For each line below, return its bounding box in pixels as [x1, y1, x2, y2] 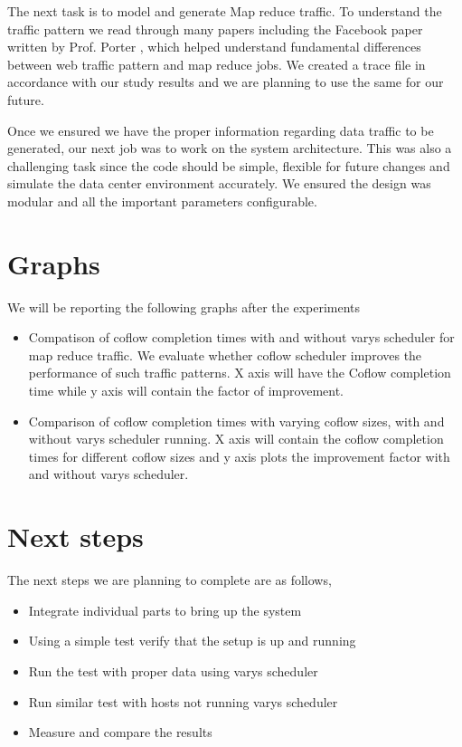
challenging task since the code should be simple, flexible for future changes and [7, 156, 450, 175]
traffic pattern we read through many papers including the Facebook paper [7, 19, 423, 38]
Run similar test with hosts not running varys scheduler [28, 692, 338, 711]
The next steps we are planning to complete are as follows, [7, 570, 332, 589]
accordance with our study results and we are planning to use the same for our [7, 72, 444, 91]
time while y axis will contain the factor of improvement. [28, 381, 344, 400]
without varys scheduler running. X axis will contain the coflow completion [28, 429, 444, 448]
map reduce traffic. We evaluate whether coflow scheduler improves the [28, 345, 422, 364]
